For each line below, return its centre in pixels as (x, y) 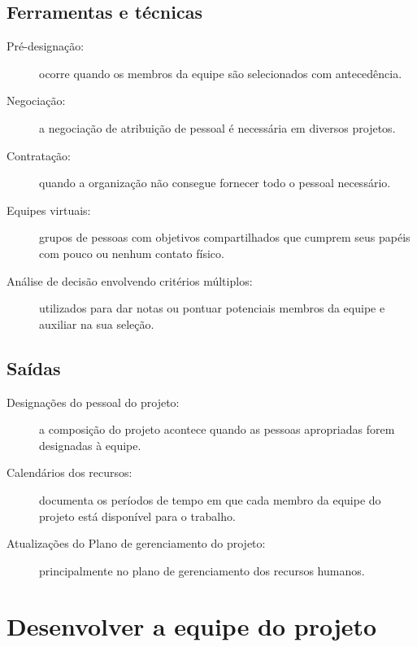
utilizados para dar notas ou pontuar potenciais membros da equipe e (212, 308)
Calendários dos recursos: (69, 472)
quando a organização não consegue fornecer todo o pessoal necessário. (215, 183)
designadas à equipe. (90, 445)
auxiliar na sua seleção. (97, 323)
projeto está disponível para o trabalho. (137, 516)
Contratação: (39, 155)
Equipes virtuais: (49, 210)
